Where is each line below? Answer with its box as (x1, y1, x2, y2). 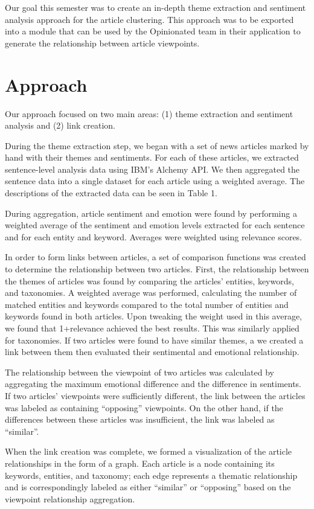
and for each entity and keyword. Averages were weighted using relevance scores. (5, 230, 303, 243)
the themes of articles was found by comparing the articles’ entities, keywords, (5, 274, 294, 287)
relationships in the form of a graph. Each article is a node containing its (5, 456, 275, 469)
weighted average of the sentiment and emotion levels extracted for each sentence (5, 219, 305, 231)
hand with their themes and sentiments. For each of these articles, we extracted (5, 151, 299, 164)
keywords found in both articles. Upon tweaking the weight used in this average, (5, 310, 302, 322)
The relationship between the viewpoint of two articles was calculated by (5, 365, 274, 378)
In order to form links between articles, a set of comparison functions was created (5, 251, 306, 263)
